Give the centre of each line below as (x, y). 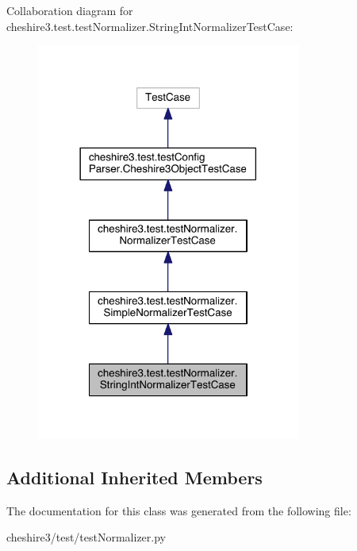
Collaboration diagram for (70, 10)
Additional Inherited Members (134, 477)
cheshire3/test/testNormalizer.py (86, 537)
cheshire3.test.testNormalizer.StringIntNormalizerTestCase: (150, 26)
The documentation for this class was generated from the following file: (179, 510)
